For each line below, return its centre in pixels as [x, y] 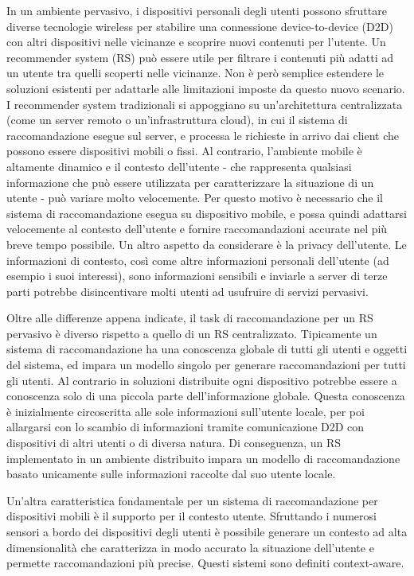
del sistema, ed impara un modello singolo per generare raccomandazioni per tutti [206, 365]
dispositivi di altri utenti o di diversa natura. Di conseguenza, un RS [174, 443]
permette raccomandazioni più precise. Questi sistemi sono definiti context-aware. [205, 563]
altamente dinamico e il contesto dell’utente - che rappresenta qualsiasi [179, 166]
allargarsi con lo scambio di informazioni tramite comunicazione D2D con [186, 427]
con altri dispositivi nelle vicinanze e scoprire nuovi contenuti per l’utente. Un [196, 42]
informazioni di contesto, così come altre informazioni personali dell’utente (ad [198, 260]
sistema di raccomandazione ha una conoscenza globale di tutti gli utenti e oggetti [207, 349]
